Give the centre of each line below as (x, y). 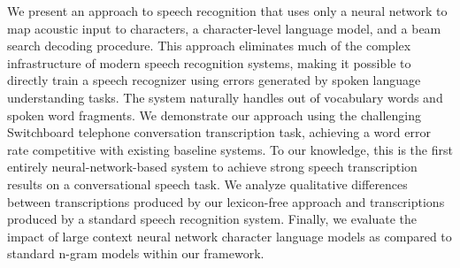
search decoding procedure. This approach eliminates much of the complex (209, 46)
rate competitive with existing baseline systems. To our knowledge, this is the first (230, 149)
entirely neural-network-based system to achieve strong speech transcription (212, 167)
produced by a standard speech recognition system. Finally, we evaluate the (212, 219)
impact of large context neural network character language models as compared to (230, 236)
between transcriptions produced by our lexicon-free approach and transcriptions (226, 201)
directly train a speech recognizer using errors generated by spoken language (214, 80)
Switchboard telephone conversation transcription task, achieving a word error (219, 132)
